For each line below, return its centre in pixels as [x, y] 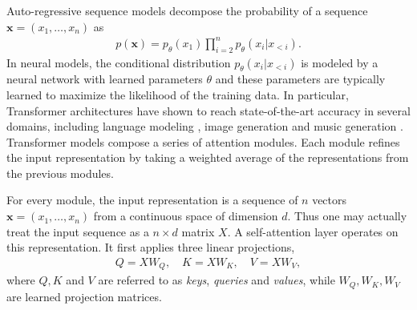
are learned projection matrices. [84, 296]
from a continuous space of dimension [186, 216]
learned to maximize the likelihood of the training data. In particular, [178, 94]
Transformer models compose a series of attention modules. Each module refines [203, 141]
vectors [330, 200]
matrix [198, 231]
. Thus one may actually [347, 216]
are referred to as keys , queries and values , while [217, 280]
